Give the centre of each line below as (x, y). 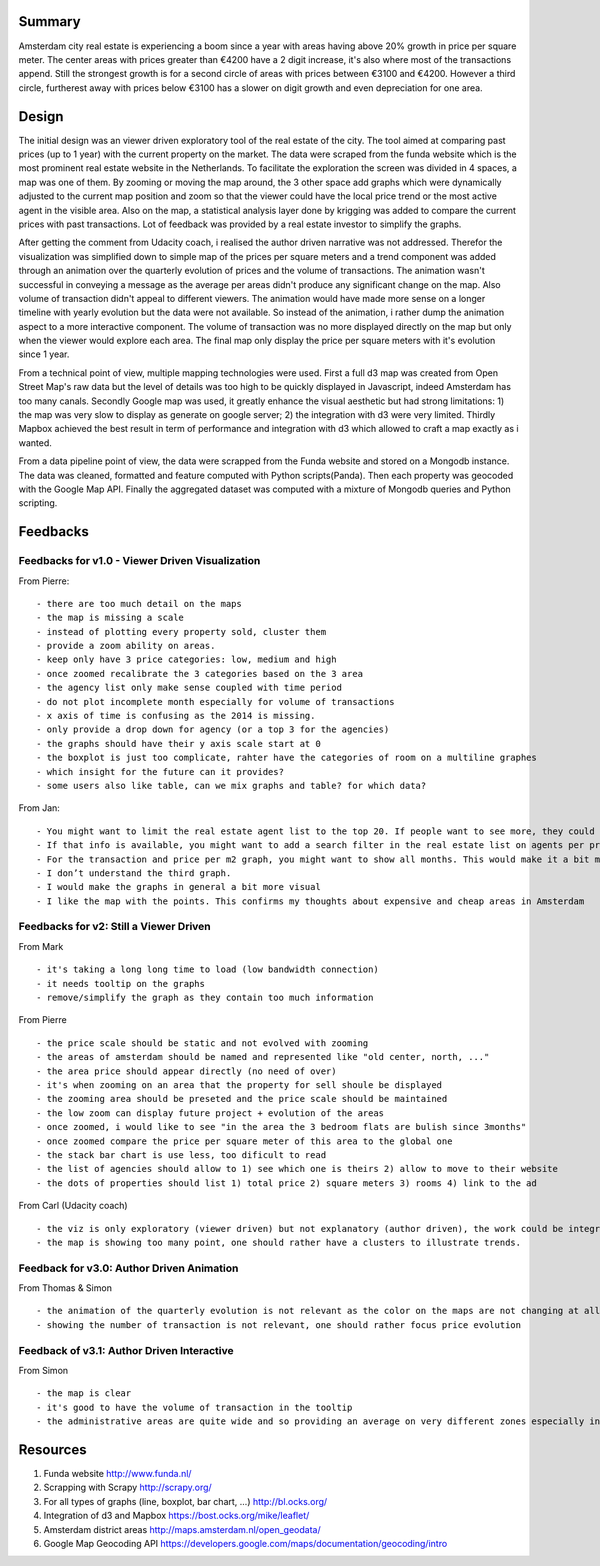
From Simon (43, 1370)
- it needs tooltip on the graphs (120, 983)
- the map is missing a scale (110, 618)
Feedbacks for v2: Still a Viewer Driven (115, 927)
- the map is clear (84, 1393)
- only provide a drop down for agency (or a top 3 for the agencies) (213, 729)
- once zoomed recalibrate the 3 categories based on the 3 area (200, 673)
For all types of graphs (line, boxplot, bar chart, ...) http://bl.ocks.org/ (185, 1501)
